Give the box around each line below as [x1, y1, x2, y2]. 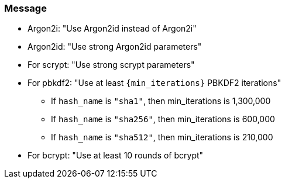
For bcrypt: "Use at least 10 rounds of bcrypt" [28, 150, 204, 161]
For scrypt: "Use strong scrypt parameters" [28, 60, 195, 70]
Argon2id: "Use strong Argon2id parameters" [28, 42, 202, 52]
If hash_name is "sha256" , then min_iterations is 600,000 [51, 114, 275, 125]
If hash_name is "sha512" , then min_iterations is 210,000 [51, 132, 273, 143]
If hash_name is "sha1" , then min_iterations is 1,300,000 [51, 96, 271, 106]
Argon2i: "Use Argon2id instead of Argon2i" [28, 23, 197, 34]
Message [4, 2, 47, 14]
